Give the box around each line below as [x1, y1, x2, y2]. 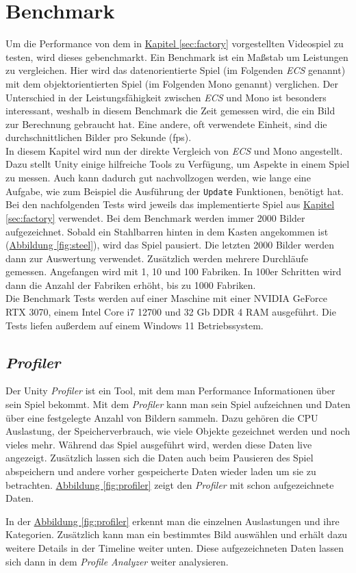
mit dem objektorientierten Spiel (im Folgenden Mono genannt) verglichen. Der [5, 76, 338, 90]
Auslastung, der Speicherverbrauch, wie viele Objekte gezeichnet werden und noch [5, 424, 351, 438]
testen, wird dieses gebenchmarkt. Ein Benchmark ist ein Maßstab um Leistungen [5, 49, 348, 64]
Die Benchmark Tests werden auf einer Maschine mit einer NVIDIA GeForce [5, 291, 327, 305]
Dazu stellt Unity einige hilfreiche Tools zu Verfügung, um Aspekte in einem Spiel [5, 157, 350, 171]
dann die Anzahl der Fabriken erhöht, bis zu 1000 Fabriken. [5, 277, 256, 292]
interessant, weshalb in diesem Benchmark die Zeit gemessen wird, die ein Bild [5, 103, 335, 118]
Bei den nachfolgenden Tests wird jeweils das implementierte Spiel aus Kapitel [5, 197, 335, 212]
